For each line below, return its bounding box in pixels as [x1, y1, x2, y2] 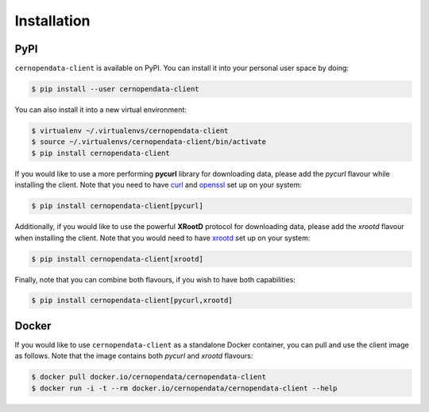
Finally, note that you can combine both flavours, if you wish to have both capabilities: [14, 274, 296, 284]
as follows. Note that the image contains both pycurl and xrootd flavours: [14, 351, 253, 361]
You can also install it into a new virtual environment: [14, 105, 187, 115]
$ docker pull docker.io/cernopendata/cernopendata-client [31, 372, 266, 382]
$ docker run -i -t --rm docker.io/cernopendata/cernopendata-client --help [31, 383, 338, 393]
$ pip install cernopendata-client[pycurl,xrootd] [31, 296, 234, 305]
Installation [14, 12, 91, 29]
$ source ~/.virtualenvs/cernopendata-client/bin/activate [31, 138, 266, 146]
